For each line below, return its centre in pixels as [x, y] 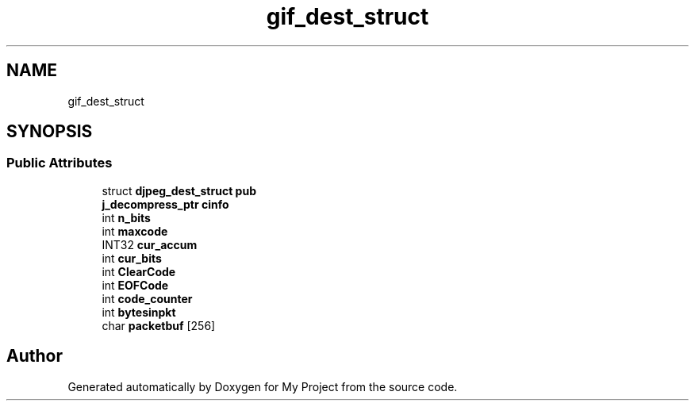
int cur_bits [132, 258]
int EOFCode [135, 285]
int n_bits [126, 217]
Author [35, 356]
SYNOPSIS [50, 132]
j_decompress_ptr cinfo [165, 204]
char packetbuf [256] [159, 325]
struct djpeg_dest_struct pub [179, 190]
